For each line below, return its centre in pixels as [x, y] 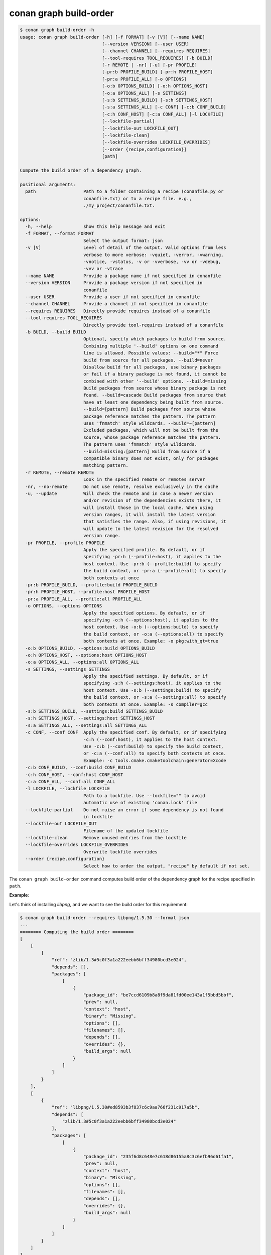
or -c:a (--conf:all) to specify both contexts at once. [155, 754]
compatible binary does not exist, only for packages [151, 458]
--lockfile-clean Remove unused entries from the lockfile [106, 838]
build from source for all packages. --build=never [148, 360]
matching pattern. [106, 465]
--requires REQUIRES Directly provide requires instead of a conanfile [118, 311]
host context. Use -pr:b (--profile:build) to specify [152, 564]
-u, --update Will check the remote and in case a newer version [119, 493]
